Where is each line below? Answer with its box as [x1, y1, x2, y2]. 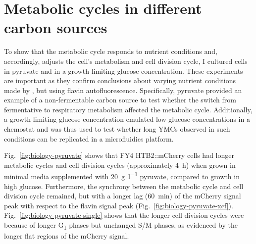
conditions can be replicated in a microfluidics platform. [4, 133, 174, 144]
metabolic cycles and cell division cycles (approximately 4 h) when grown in [4, 159, 236, 170]
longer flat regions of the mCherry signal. [4, 231, 129, 241]
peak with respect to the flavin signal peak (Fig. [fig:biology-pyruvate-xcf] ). [4, 200, 233, 210]
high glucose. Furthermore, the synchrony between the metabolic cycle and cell [4, 181, 244, 191]
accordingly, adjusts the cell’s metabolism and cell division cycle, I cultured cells [4, 55, 248, 66]
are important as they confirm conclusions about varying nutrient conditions [4, 75, 236, 86]
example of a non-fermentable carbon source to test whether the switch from [4, 95, 236, 105]
